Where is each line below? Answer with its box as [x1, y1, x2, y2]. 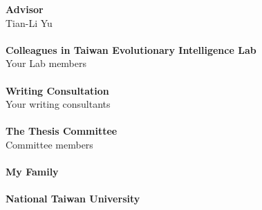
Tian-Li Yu [6, 15, 53, 30]
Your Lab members [6, 56, 87, 70]
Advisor [6, 2, 44, 16]
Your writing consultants [6, 97, 111, 111]
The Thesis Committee [6, 124, 118, 138]
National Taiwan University [6, 191, 140, 206]
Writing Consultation [6, 83, 109, 97]
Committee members [6, 137, 93, 151]
